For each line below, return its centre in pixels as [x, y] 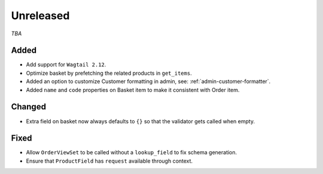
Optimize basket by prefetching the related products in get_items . [109, 73]
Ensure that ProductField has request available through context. [109, 161]
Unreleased [40, 16]
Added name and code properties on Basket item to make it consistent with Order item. [133, 90]
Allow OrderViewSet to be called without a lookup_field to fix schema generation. [132, 152]
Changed [28, 107]
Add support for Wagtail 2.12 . [66, 65]
